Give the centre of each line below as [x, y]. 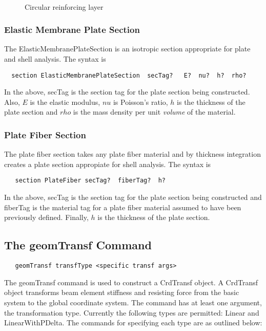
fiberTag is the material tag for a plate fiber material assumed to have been [123, 207]
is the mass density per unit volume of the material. [154, 112]
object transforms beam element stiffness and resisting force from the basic [122, 292]
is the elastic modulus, [65, 102]
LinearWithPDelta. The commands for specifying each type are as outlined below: [133, 323]
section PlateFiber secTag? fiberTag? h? [90, 181]
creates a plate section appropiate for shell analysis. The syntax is [108, 164]
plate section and [31, 112]
